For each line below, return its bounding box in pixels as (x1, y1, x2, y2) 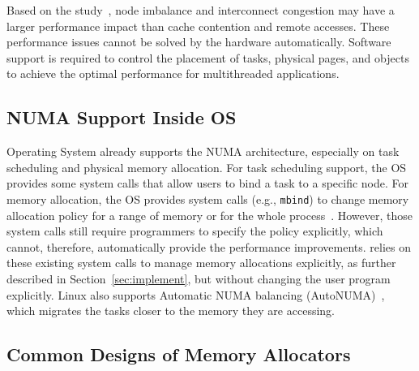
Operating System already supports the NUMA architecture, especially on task (6, 143, 400, 160)
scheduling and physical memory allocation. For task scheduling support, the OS (6, 158, 407, 175)
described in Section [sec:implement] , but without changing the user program (6, 270, 391, 287)
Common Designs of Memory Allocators (6, 342, 351, 367)
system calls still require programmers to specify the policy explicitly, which (6, 222, 383, 239)
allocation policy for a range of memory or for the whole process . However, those (6, 206, 413, 223)
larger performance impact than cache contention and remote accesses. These (6, 17, 390, 34)
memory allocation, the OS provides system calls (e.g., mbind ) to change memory (6, 190, 409, 207)
